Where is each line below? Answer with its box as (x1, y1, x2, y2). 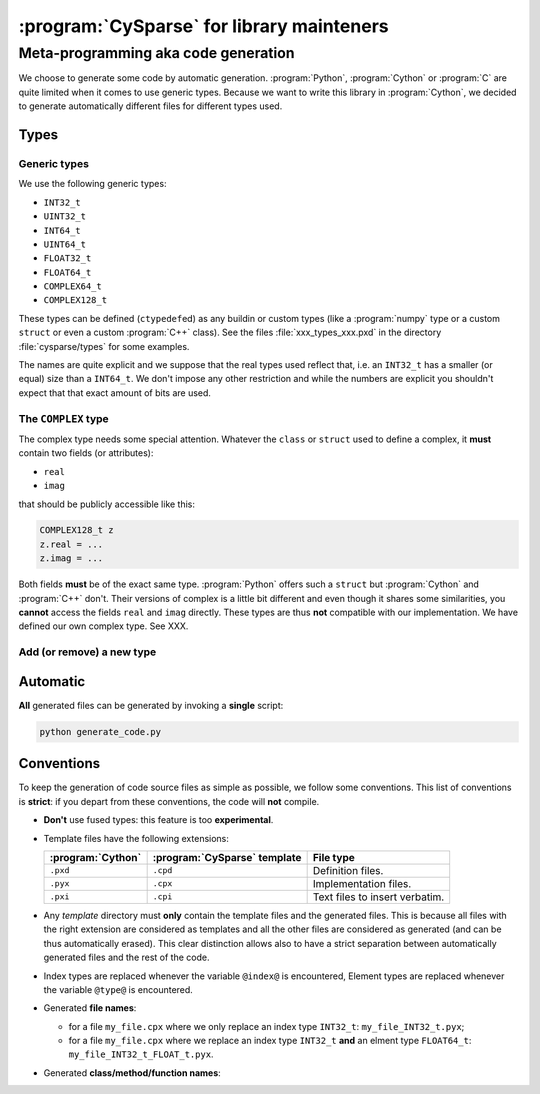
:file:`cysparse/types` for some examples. (18, 340, 190, 352)
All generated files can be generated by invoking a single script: (18, 699, 284, 711)
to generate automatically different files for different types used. (18, 100, 283, 112)
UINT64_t (43, 238, 87, 250)
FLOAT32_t (43, 253, 92, 264)
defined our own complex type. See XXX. (18, 620, 189, 632)
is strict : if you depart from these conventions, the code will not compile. (18, 795, 320, 807)
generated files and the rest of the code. (43, 951, 210, 964)
